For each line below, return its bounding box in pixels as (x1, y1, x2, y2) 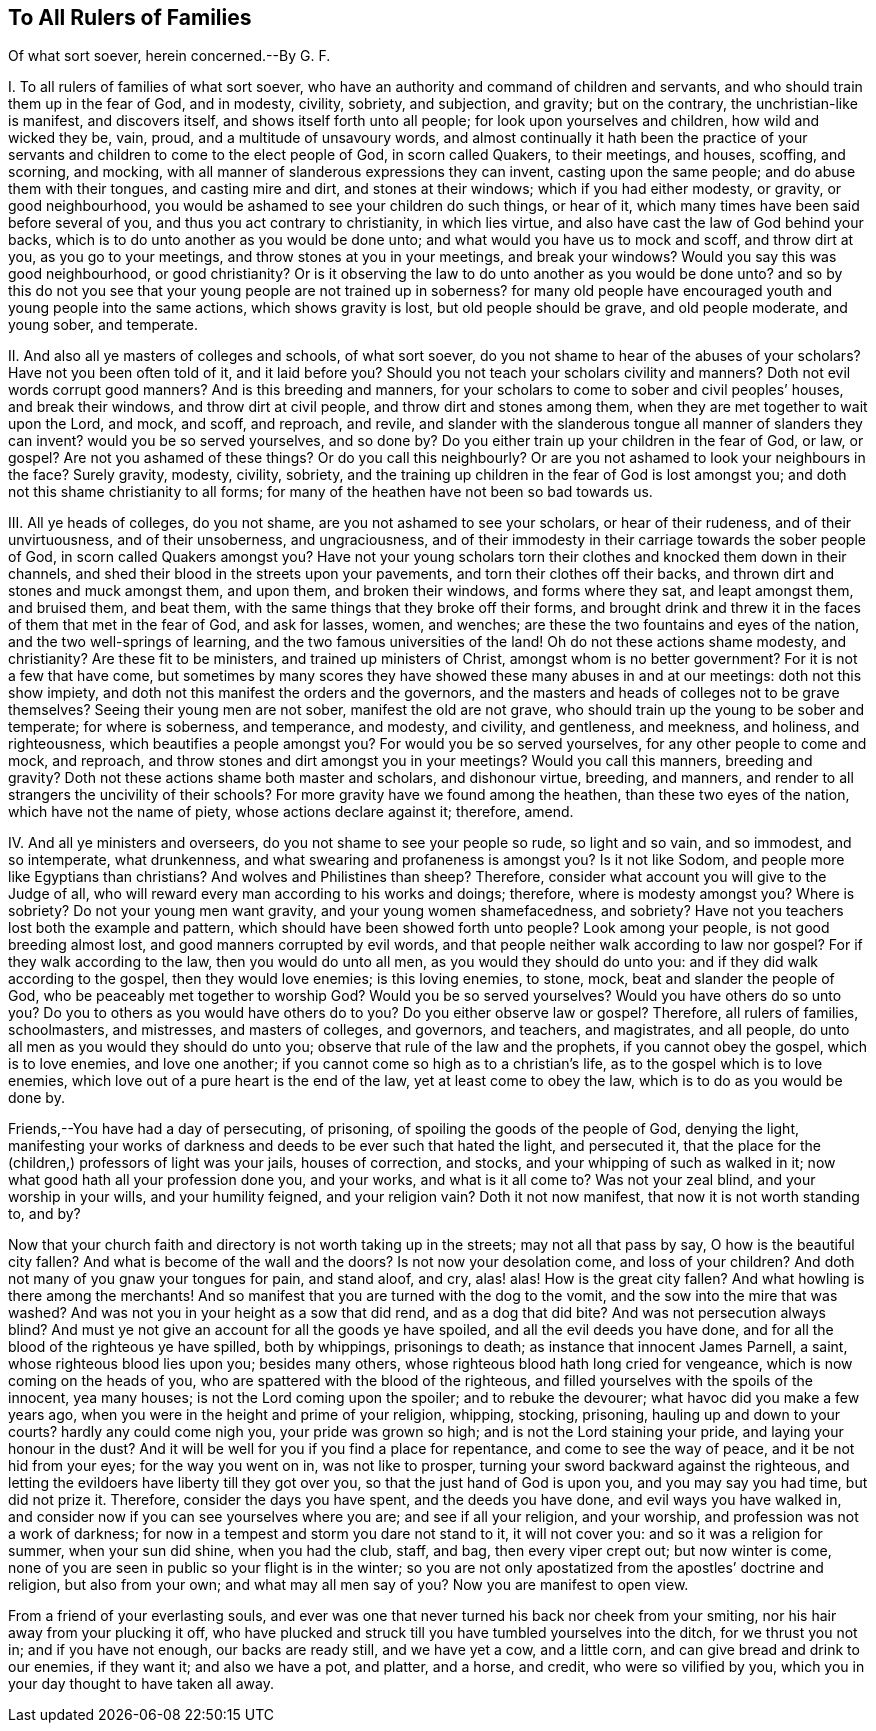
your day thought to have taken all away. (8, 1675, 274, 1693)
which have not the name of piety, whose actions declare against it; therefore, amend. (8, 803, 574, 821)
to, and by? (8, 1205, 81, 1223)
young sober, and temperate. (8, 316, 198, 334)
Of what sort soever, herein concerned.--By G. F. (8, 47, 331, 65)
